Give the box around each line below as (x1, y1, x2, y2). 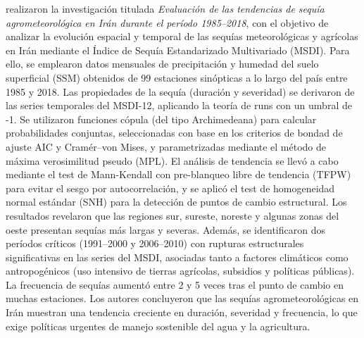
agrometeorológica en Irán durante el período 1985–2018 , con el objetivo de (6, 15, 329, 30)
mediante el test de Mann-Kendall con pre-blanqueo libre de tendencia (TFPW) (6, 167, 351, 182)
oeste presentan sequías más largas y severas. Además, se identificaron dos (6, 222, 325, 237)
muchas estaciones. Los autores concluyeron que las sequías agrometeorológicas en (6, 291, 359, 306)
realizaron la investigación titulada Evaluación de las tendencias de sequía (6, 1, 325, 15)
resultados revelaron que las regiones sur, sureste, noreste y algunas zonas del (6, 208, 339, 223)
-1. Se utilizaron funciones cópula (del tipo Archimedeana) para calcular (6, 111, 317, 126)
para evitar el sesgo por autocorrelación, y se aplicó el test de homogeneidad (6, 180, 335, 195)
